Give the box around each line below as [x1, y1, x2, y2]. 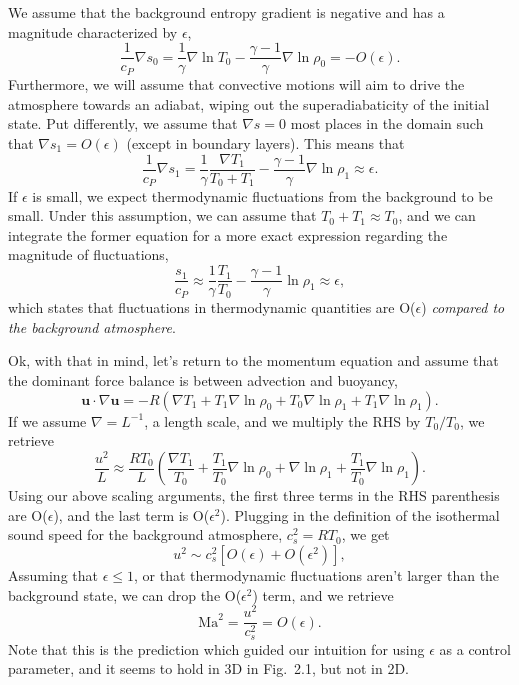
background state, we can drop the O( [8, 584, 242, 605]
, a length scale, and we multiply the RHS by [144, 410, 421, 431]
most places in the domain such [290, 113, 484, 134]
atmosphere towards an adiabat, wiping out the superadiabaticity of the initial [8, 93, 490, 114]
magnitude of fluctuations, [8, 244, 169, 265]
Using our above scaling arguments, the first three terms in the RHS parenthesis [8, 485, 500, 506]
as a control [439, 638, 511, 659]
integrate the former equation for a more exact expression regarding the [8, 224, 448, 245]
